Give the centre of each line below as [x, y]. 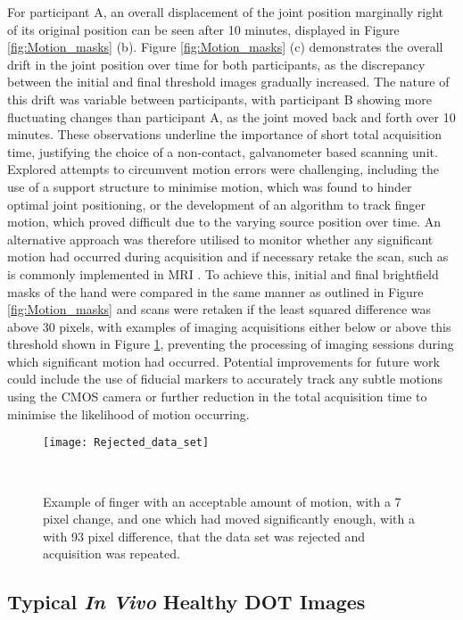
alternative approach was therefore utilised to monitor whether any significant [220, 239]
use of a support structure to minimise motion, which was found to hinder [210, 186]
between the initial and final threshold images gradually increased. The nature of [228, 82]
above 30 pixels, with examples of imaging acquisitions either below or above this [229, 326]
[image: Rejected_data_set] [126, 443]
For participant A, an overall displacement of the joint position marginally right [226, 12]
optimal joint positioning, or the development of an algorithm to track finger [216, 204]
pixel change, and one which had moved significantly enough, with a [229, 519]
